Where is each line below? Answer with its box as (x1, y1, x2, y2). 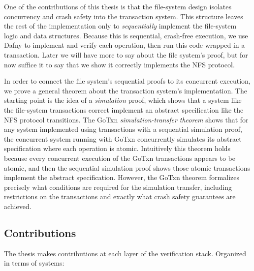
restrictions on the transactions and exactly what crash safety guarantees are (4, 191, 236, 202)
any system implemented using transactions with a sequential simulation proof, (4, 124, 243, 134)
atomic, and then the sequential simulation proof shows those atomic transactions (4, 162, 250, 173)
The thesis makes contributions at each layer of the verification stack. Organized (4, 248, 247, 258)
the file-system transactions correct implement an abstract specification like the (4, 104, 244, 115)
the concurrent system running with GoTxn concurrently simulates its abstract (4, 133, 242, 144)
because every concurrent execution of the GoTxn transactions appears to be (4, 152, 235, 163)
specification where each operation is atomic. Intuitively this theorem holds (4, 143, 231, 153)
